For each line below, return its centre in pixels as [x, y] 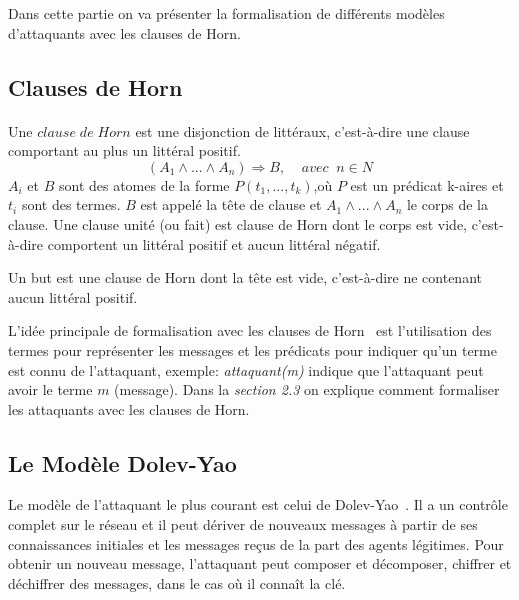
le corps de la [447, 204]
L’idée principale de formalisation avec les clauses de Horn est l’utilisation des [250, 330]
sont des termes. [71, 204]
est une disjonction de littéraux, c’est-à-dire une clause [302, 130]
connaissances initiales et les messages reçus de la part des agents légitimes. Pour [256, 543]
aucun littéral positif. [73, 296]
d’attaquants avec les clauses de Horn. [124, 32]
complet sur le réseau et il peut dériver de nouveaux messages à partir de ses [243, 524]
